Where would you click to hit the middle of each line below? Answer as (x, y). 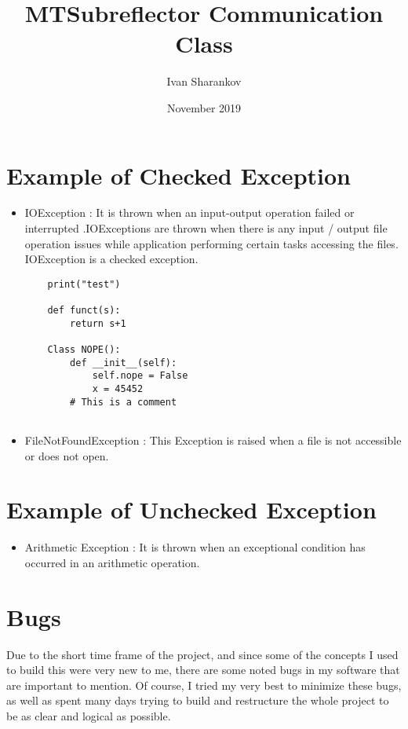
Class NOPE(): (84, 350)
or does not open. (67, 455)
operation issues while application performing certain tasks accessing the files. (211, 243)
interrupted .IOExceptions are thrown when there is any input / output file (206, 228)
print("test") (84, 284)
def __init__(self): (124, 363)
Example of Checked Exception (178, 175)
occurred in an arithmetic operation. (112, 562)
